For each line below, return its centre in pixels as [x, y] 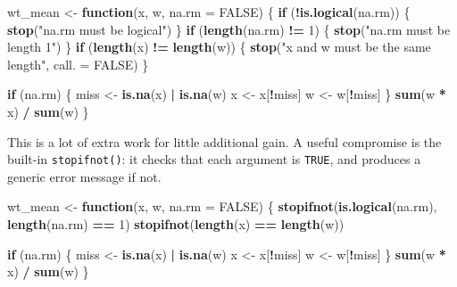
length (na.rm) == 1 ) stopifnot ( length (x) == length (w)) [176, 224]
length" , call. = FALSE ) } [78, 64]
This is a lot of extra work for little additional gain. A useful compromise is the [224, 141]
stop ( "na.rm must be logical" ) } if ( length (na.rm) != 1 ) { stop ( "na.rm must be [229, 29]
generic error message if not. [84, 176]
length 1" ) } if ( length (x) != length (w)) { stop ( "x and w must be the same [219, 47]
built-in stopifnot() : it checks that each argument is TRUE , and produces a [214, 159]
